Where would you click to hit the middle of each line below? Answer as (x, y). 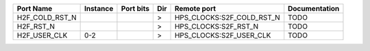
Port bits (135, 8)
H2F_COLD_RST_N (47, 17)
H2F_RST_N (36, 26)
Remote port (195, 8)
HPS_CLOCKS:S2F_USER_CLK (223, 35)
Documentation (314, 8)
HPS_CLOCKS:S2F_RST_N (217, 26)
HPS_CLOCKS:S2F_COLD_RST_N (227, 17)
